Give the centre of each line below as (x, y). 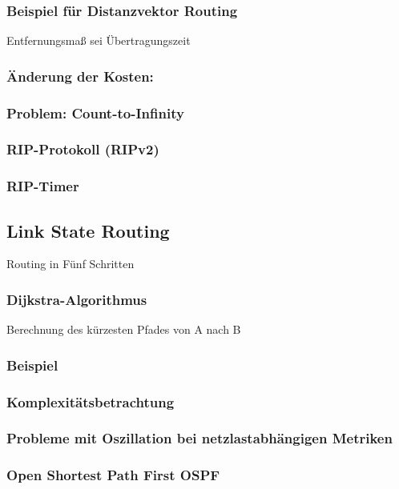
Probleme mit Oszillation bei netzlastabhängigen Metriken (199, 438)
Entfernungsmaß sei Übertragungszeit (99, 40)
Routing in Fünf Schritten (71, 264)
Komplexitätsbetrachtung (91, 401)
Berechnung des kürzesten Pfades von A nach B (124, 329)
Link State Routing (88, 230)
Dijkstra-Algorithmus (77, 299)
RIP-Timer (43, 186)
